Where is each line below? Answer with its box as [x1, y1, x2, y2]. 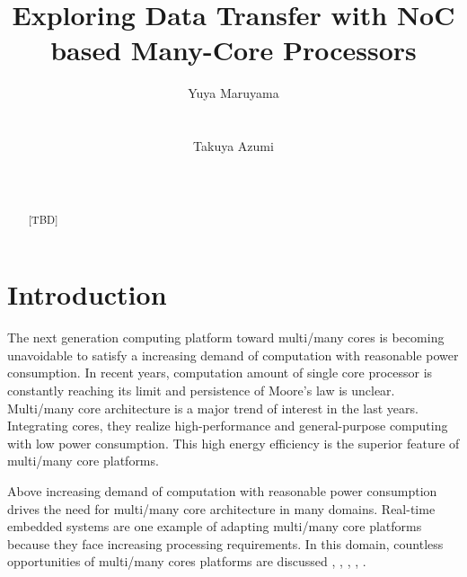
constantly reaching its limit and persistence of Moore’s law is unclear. [7, 381, 395, 400]
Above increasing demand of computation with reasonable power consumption [7, 482, 437, 501]
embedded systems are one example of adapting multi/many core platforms [7, 517, 422, 536]
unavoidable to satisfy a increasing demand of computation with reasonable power [7, 345, 459, 364]
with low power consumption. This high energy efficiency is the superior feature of [7, 433, 460, 452]
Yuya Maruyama [188, 84, 279, 102]
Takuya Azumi [193, 137, 274, 155]
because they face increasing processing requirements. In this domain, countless [7, 534, 444, 553]
